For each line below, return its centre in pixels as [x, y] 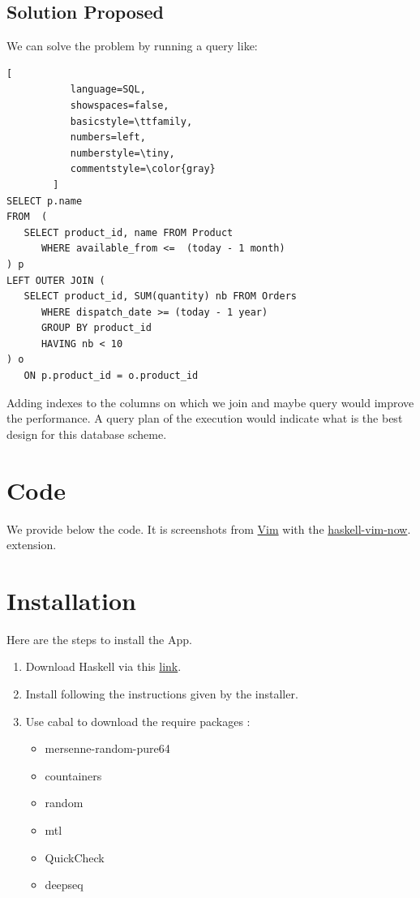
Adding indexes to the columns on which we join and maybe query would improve [210, 402]
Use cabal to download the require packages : [138, 721]
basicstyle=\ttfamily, [131, 121]
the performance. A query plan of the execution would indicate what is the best [205, 418]
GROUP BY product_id [96, 328]
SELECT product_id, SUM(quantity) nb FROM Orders [160, 296]
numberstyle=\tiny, [122, 153]
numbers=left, [108, 137]
